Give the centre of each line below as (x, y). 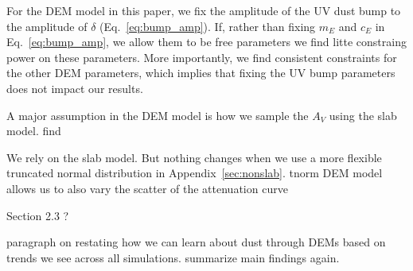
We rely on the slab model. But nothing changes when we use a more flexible (194, 157)
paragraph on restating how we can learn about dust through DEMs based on (196, 242)
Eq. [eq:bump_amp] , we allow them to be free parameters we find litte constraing (206, 42)
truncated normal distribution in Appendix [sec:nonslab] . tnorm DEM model (195, 173)
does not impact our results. (75, 88)
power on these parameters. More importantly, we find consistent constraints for (202, 57)
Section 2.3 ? (38, 215)
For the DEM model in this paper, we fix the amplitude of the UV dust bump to (204, 10)
